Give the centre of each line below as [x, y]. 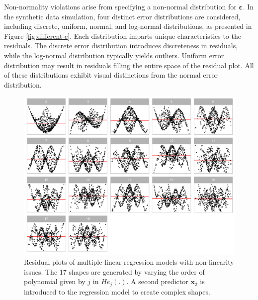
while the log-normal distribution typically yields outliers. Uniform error [114, 55]
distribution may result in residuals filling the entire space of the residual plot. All [129, 65]
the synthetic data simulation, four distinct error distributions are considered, [122, 16]
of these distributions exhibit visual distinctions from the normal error [111, 75]
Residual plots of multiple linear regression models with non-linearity [129, 261]
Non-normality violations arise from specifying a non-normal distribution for [120, 6]
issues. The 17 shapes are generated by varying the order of [114, 271]
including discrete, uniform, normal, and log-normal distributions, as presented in [128, 26]
